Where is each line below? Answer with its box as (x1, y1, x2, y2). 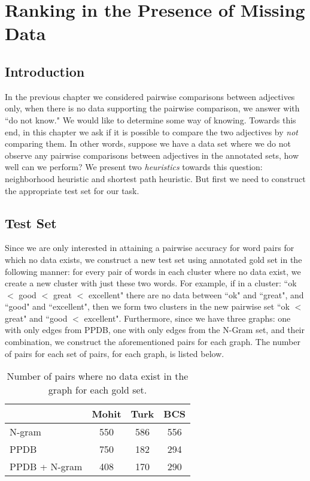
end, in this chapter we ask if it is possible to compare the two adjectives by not (5, 125, 298, 138)
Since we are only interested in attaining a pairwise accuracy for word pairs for (5, 241, 294, 254)
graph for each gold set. (48, 383, 147, 397)
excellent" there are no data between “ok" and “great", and (89, 288, 304, 301)
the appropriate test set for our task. (5, 184, 139, 196)
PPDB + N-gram (10, 459, 83, 474)
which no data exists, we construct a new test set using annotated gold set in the (5, 253, 302, 265)
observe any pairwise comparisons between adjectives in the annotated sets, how (5, 149, 299, 161)
